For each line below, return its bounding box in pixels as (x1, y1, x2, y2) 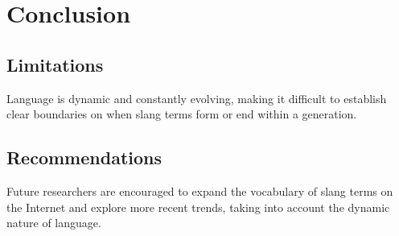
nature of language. (6, 214, 101, 231)
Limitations (6, 52, 104, 77)
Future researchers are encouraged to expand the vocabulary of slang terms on (6, 182, 393, 199)
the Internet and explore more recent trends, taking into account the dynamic (6, 198, 390, 215)
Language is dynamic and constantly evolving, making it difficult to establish (6, 89, 387, 106)
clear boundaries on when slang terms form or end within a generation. (6, 106, 357, 122)
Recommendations (6, 145, 162, 170)
